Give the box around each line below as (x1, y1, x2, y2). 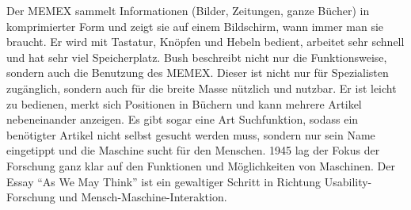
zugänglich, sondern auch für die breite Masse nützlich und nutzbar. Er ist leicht (6, 79, 397, 96)
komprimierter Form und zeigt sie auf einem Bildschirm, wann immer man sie (6, 17, 384, 34)
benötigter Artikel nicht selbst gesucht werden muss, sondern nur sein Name (6, 126, 375, 143)
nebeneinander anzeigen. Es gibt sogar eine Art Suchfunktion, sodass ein (6, 111, 359, 128)
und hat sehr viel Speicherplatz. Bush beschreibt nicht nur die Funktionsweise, (6, 48, 387, 65)
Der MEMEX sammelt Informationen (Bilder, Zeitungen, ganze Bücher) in (6, 2, 370, 18)
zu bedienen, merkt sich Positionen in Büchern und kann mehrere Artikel (6, 95, 362, 112)
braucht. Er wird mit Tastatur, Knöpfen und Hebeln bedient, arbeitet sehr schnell (6, 33, 405, 50)
